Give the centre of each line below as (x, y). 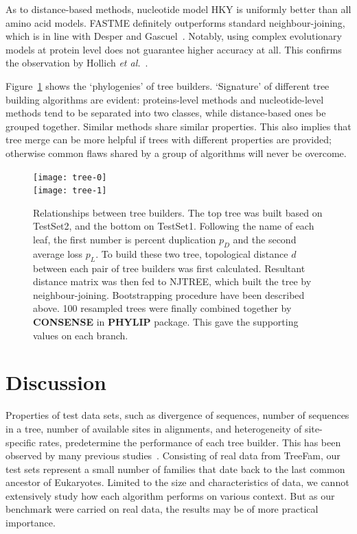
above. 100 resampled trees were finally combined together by (162, 308)
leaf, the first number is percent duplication (125, 240)
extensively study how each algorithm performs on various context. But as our (170, 495)
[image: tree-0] (70, 177)
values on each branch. (81, 335)
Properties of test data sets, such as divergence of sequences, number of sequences (177, 415)
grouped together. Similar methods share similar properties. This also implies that (178, 126)
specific (21, 442)
